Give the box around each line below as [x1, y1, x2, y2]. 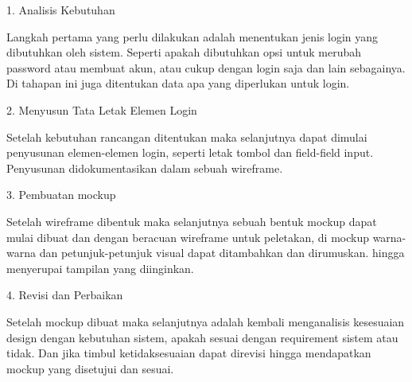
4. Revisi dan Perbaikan [6, 286, 123, 303]
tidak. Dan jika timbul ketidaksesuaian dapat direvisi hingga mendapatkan [6, 345, 371, 361]
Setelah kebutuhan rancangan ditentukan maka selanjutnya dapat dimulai [6, 128, 367, 145]
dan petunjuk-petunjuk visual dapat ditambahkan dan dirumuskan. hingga [39, 244, 405, 261]
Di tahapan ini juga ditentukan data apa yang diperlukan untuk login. [6, 75, 350, 92]
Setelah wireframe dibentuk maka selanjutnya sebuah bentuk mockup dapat [6, 212, 377, 229]
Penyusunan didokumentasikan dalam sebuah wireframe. [6, 159, 283, 176]
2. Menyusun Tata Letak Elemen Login [6, 101, 197, 118]
